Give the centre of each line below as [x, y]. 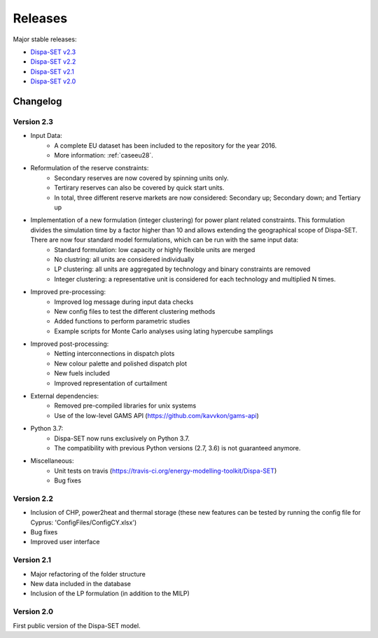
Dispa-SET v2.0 [53, 81]
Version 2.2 [33, 499]
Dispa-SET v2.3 [53, 52]
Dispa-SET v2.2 [53, 62]
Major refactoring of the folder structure [88, 574]
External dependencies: [65, 396]
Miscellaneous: [52, 461]
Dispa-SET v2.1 [52, 71]
